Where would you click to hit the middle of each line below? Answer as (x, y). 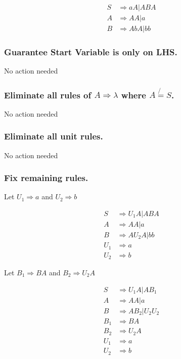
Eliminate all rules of (48, 95)
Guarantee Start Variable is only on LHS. (91, 52)
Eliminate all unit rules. (54, 136)
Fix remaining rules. (46, 178)
